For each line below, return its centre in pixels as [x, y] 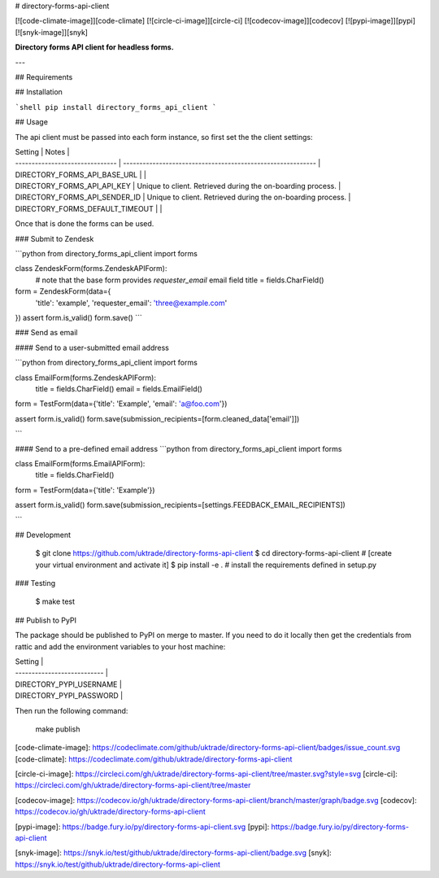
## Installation [39, 92]
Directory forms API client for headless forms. [94, 47]
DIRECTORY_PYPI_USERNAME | [68, 684]
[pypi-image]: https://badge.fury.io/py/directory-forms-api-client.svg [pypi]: [142, 827]
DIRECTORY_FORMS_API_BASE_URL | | [80, 174]
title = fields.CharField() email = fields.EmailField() [119, 389]
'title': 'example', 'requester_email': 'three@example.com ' [131, 303]
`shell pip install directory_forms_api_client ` [116, 107]
